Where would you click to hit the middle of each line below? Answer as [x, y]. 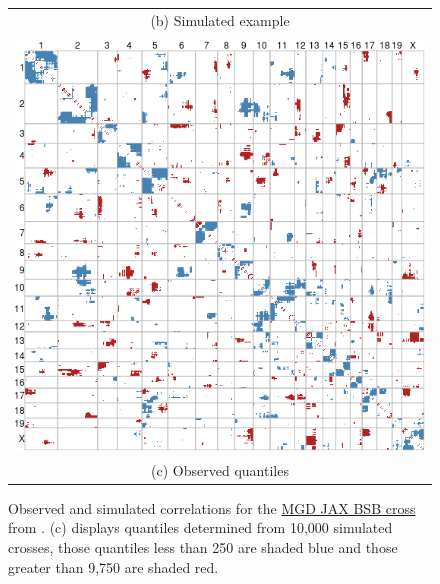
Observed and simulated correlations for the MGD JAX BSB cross [212, 507]
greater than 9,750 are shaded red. [113, 566]
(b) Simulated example [220, 19]
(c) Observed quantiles [220, 469]
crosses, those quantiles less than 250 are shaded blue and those [203, 546]
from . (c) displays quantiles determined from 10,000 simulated [200, 527]
